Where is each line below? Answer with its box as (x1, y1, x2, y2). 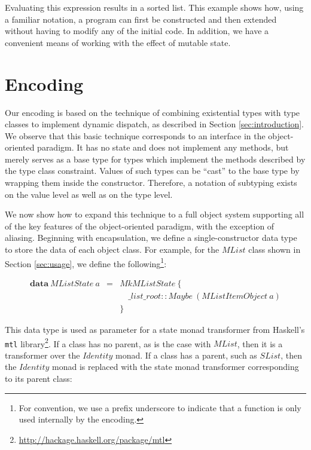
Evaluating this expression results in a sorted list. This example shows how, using (5, 1, 304, 13)
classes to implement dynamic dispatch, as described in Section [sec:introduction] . (5, 118, 304, 130)
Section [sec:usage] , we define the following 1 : (5, 255, 167, 270)
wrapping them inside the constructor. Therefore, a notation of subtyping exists (5, 176, 297, 189)
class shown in (248, 243, 301, 256)
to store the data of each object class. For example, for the (5, 243, 219, 256)
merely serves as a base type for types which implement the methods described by (5, 152, 306, 165)
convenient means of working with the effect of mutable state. (5, 36, 231, 48)
